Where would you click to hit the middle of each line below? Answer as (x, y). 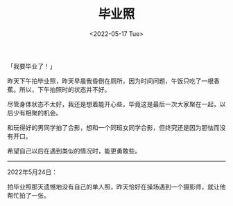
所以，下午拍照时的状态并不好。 (65, 89)
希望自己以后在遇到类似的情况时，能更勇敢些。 (74, 151)
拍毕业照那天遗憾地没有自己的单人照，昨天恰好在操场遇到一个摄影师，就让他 (116, 187)
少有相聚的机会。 (37, 113)
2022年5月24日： (33, 172)
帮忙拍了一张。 (28, 195)
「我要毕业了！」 (32, 66)
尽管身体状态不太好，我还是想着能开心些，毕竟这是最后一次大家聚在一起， (113, 104)
